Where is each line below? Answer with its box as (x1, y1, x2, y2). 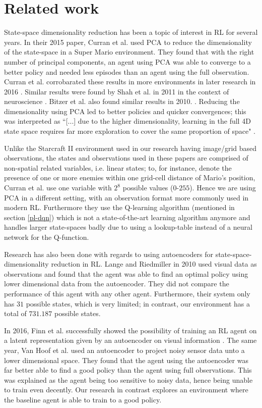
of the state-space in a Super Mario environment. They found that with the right (4, 46, 254, 57)
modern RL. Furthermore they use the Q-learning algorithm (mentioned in (4, 202, 235, 213)
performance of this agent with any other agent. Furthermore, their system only (4, 288, 250, 298)
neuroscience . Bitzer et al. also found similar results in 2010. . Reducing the (4, 96, 240, 107)
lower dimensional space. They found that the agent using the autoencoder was (4, 354, 248, 365)
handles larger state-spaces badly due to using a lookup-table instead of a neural (4, 222, 252, 232)
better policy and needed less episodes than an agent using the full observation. (4, 66, 249, 77)
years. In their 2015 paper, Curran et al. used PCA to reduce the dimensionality (4, 36, 252, 47)
